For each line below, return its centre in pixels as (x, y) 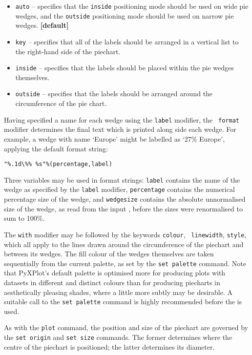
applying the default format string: (56, 148)
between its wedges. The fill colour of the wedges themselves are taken (109, 254)
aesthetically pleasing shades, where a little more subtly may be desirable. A (118, 292)
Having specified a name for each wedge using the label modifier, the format (122, 119)
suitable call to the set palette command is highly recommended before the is (123, 302)
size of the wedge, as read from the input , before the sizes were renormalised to (123, 208)
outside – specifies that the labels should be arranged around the (114, 94)
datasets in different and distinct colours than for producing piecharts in (112, 282)
